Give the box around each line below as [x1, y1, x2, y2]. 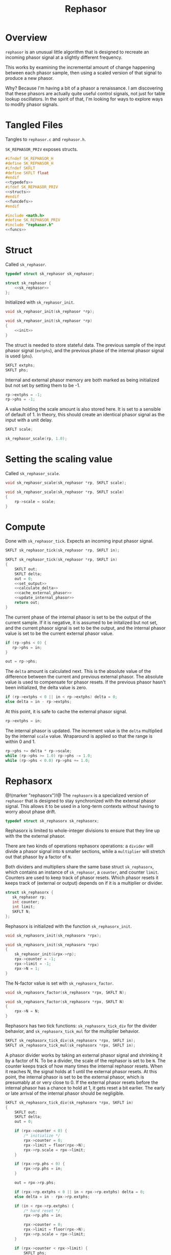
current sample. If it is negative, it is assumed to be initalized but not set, [5, 619, 158, 625]
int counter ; [12, 900, 40, 905]
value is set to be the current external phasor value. [5, 630, 114, 636]
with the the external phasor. [5, 833, 65, 839]
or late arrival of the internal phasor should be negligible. [5, 1090, 125, 1096]
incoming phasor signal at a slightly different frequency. [5, 54, 123, 60]
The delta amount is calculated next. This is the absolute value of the [5, 668, 152, 674]
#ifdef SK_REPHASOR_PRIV [5, 185, 58, 190]
